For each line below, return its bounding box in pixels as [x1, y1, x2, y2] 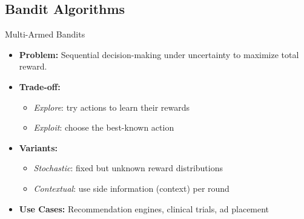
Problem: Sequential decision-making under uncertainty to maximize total [19, 48, 299, 60]
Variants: [19, 141, 58, 154]
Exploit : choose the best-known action [33, 121, 174, 134]
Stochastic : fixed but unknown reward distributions [33, 162, 223, 174]
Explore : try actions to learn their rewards [33, 100, 190, 113]
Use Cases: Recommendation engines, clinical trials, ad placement [19, 202, 269, 215]
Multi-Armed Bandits [5, 28, 85, 41]
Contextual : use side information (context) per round [33, 181, 230, 194]
